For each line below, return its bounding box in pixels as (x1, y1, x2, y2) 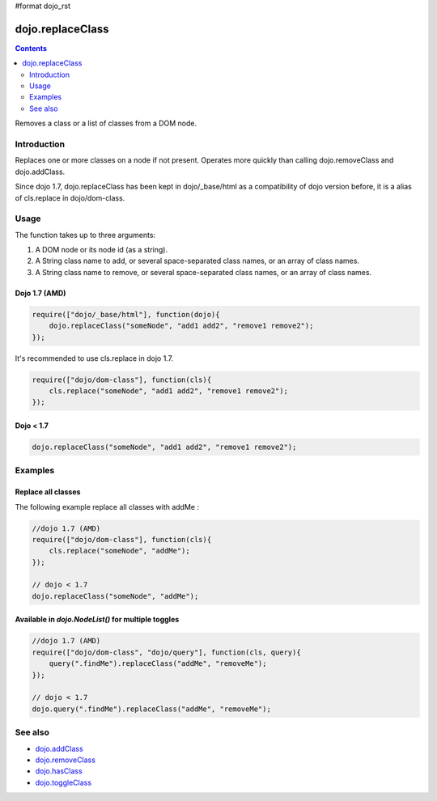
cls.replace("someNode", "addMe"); (49, 546, 190, 556)
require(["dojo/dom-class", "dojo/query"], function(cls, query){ (32, 647, 301, 657)
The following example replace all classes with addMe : (15, 502, 200, 511)
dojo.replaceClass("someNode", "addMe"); (32, 591, 199, 600)
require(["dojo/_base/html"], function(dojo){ (32, 310, 220, 319)
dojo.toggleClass (35, 778, 92, 787)
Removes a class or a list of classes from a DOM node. (15, 118, 197, 129)
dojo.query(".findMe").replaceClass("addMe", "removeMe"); (32, 704, 271, 714)
